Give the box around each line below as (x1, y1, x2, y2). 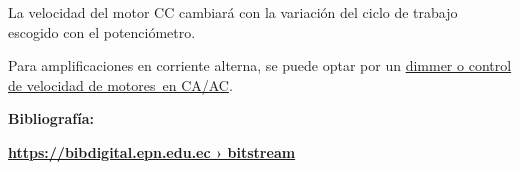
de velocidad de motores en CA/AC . (8, 74, 233, 95)
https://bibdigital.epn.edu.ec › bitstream (8, 141, 296, 162)
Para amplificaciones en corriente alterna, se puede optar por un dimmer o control (8, 55, 512, 76)
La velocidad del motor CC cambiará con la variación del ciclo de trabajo (8, 2, 458, 22)
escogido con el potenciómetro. (8, 21, 196, 42)
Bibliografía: (8, 108, 95, 129)
